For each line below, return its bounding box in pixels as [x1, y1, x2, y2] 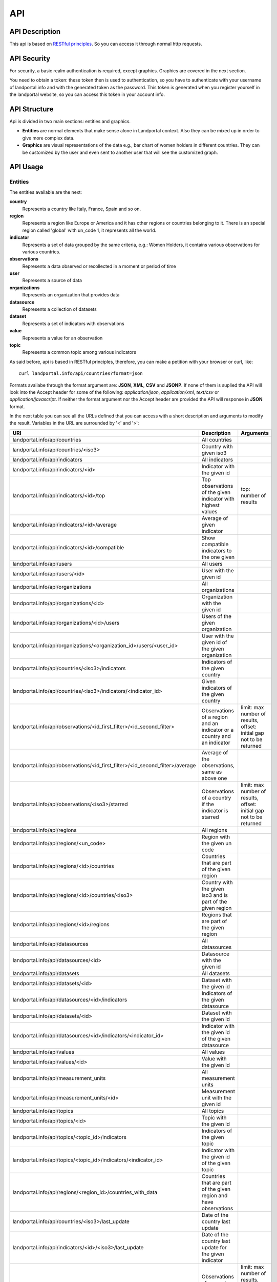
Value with [201, 1055, 227, 1062]
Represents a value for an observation [22, 335, 103, 341]
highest [201, 502, 220, 509]
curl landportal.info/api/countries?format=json [18, 371, 143, 376]
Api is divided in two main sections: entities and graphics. [9, 118, 131, 125]
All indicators [201, 456, 233, 463]
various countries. [22, 249, 61, 255]
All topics [201, 1107, 224, 1114]
